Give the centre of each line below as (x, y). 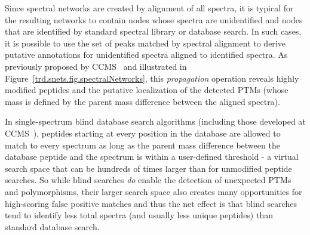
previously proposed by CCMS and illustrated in (96, 66)
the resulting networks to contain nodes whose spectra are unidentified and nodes (154, 19)
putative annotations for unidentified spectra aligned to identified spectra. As (146, 55)
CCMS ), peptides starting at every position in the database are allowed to (143, 133)
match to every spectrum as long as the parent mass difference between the (142, 145)
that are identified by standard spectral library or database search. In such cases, (153, 31)
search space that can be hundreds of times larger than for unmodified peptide (148, 168)
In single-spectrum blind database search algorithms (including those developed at (155, 121)
